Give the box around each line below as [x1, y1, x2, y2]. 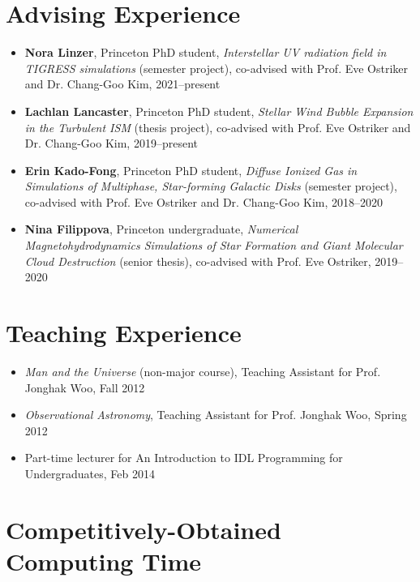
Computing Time [6, 544, 202, 577]
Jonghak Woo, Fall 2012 [24, 379, 145, 396]
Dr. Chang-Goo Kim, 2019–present [24, 135, 198, 152]
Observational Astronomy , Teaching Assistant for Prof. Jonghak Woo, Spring [24, 406, 407, 423]
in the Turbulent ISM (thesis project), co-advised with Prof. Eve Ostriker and [24, 118, 411, 135]
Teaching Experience [6, 316, 242, 349]
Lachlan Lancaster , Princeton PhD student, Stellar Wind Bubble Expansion [24, 102, 414, 119]
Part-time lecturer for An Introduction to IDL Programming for [24, 449, 343, 466]
